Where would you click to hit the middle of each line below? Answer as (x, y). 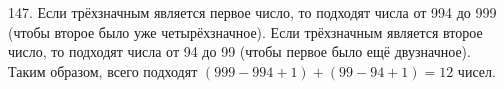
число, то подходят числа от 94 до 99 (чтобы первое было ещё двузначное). (239, 51)
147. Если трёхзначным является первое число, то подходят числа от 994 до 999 (252, 12)
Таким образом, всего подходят (103, 70)
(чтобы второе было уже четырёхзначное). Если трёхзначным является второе (245, 31)
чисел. (476, 70)
